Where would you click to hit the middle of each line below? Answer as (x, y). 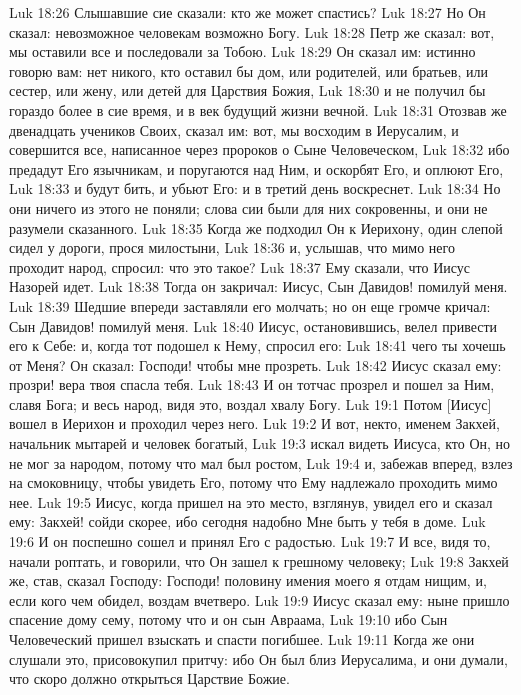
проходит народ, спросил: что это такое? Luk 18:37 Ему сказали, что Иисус (239, 266)
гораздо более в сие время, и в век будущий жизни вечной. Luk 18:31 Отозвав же (258, 109)
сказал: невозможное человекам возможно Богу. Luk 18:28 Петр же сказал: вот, (252, 31)
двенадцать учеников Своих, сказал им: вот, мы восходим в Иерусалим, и (234, 129)
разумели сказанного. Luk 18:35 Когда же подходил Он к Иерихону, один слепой (256, 227)
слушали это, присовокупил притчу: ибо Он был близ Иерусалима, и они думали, (258, 658)
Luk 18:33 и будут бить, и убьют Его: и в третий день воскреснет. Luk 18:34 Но (255, 188)
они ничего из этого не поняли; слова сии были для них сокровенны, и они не (248, 207)
